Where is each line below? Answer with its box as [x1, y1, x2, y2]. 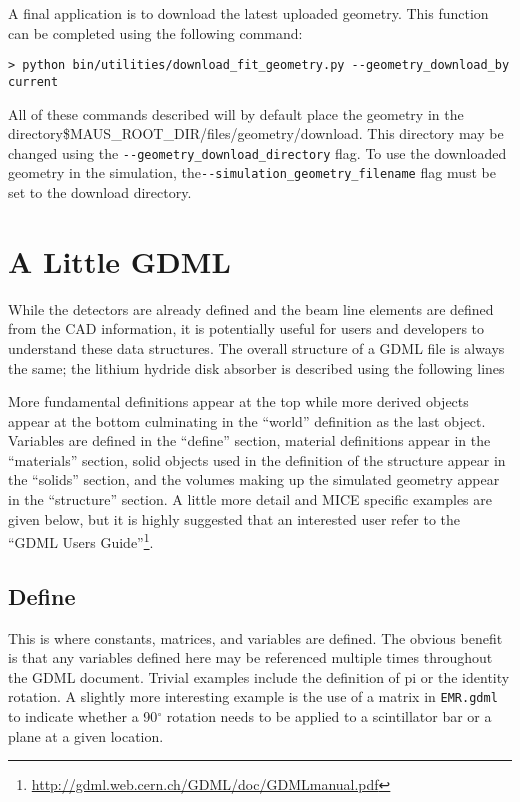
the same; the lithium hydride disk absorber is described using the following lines [8, 357, 505, 378]
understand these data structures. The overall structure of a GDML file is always [8, 337, 505, 358]
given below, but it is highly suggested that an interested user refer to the [8, 508, 461, 529]
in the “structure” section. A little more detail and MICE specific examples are [8, 489, 493, 510]
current [8, 74, 59, 89]
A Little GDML [8, 240, 231, 281]
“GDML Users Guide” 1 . [8, 529, 154, 552]
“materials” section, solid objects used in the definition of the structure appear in [8, 449, 506, 470]
